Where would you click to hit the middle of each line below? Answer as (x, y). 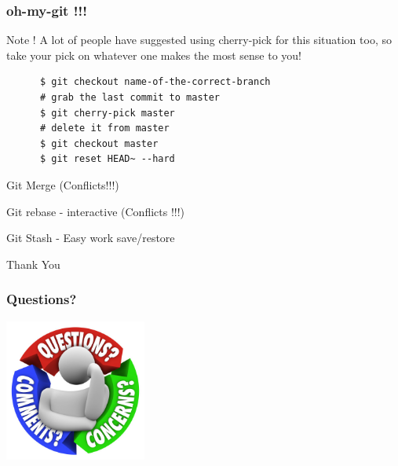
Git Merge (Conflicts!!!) (63, 184)
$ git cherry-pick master (107, 113)
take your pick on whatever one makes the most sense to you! (154, 55)
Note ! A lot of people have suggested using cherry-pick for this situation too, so (199, 40)
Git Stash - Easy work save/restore (91, 238)
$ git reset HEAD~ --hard (107, 159)
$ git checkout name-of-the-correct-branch (155, 82)
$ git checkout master (99, 143)
